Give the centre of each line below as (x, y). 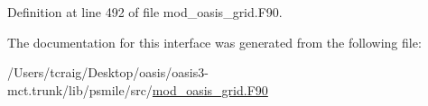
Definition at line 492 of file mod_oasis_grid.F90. (145, 12)
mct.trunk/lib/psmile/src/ (80, 89)
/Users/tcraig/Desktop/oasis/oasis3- (108, 72)
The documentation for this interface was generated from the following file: (214, 42)
